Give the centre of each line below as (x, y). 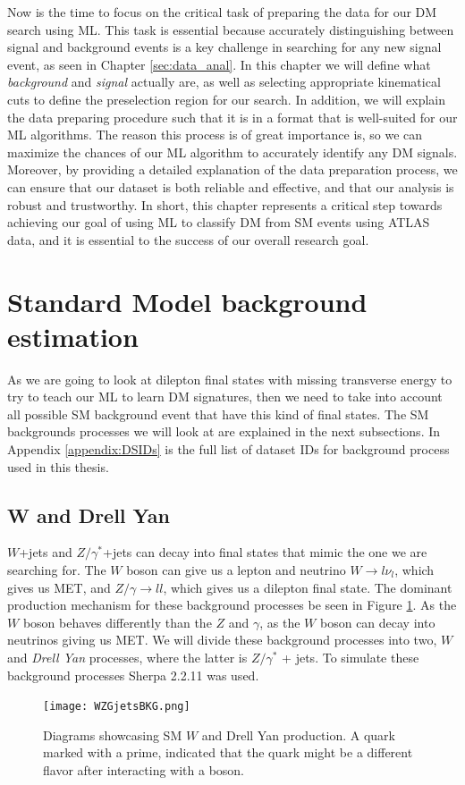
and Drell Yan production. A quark (298, 734)
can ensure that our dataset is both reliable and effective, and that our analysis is (231, 186)
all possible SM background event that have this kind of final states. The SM (218, 414)
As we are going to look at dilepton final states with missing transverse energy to (230, 379)
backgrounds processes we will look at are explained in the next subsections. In (224, 431)
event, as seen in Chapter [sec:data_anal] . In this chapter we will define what (219, 64)
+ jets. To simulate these (351, 657)
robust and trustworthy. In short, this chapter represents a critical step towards (225, 204)
